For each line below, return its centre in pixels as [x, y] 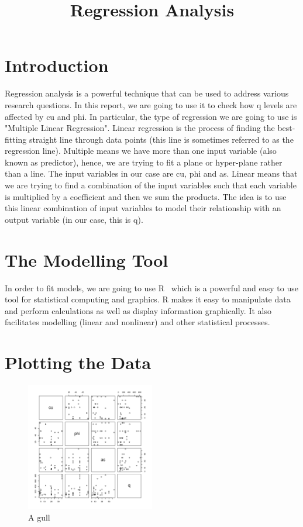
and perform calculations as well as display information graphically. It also [138, 310]
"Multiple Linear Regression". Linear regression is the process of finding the [140, 128]
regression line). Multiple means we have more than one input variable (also [141, 151]
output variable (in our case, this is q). [74, 219]
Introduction [57, 65]
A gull [39, 517]
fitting [16, 139]
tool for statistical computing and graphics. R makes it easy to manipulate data [148, 299]
